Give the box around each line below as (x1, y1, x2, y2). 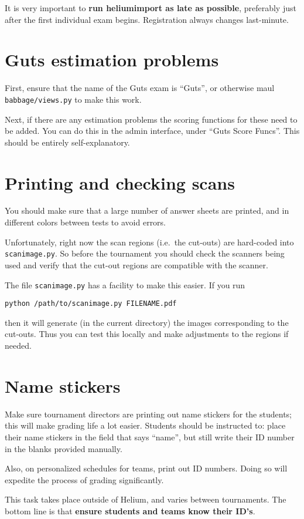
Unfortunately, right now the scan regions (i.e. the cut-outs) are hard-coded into (5, 235, 294, 248)
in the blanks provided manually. (5, 442, 122, 454)
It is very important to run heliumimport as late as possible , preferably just (5, 2, 296, 14)
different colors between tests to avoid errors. (5, 216, 166, 228)
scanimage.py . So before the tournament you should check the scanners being (5, 247, 285, 259)
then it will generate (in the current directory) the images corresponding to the (5, 316, 289, 328)
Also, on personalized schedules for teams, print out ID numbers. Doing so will (5, 462, 288, 474)
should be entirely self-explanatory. (5, 136, 130, 148)
